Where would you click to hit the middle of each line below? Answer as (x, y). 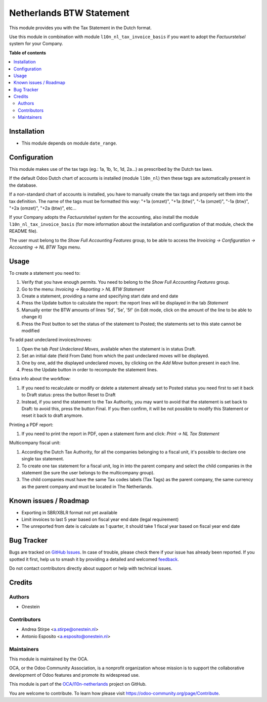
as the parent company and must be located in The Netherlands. (87, 486)
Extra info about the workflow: (40, 379)
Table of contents (28, 52)
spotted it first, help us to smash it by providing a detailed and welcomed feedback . (94, 559)
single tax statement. (43, 459)
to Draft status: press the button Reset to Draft (68, 395)
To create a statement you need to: (45, 273)
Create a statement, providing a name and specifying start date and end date (100, 296)
